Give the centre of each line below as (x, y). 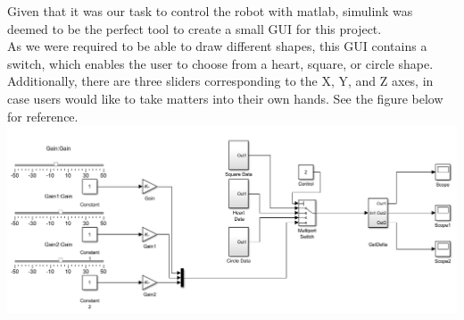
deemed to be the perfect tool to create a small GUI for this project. (195, 28)
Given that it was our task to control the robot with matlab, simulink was (210, 11)
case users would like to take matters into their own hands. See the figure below (225, 98)
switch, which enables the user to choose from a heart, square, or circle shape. (220, 63)
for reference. (43, 116)
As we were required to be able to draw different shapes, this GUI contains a (217, 46)
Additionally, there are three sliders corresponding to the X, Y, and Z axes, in (220, 81)
